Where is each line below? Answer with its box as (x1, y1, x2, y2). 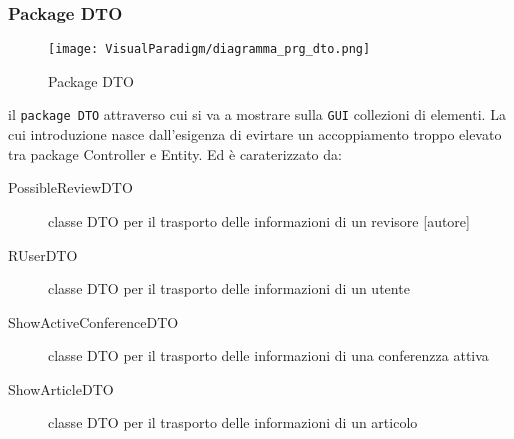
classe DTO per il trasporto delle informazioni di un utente (48, 278, 410, 299)
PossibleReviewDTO (8, 177, 133, 198)
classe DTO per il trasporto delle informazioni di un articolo (48, 412, 418, 433)
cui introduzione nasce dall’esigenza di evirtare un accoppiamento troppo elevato (8, 124, 502, 145)
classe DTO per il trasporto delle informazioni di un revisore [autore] (48, 210, 470, 231)
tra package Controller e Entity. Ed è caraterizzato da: (8, 143, 342, 164)
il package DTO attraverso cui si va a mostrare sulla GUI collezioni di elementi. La (8, 104, 506, 125)
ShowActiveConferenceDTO (8, 311, 179, 332)
